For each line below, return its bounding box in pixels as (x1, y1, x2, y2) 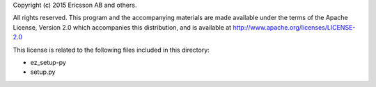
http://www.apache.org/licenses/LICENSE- (233, 23, 356, 31)
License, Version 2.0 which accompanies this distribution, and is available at (13, 23, 232, 31)
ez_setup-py (30, 58, 66, 66)
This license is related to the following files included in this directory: (13, 46, 210, 54)
